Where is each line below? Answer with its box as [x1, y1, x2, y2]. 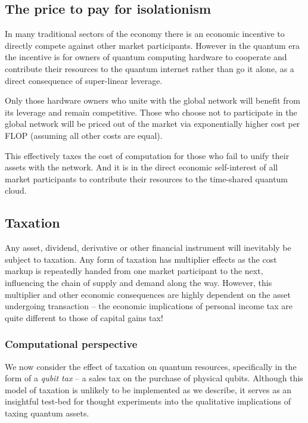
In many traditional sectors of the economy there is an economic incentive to [5, 27, 285, 40]
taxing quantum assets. [5, 406, 89, 419]
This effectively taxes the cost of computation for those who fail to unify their [5, 149, 290, 161]
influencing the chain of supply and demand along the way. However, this [5, 276, 272, 288]
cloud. [5, 184, 27, 197]
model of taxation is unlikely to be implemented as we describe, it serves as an [5, 383, 292, 396]
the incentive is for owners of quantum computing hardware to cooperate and [5, 51, 287, 63]
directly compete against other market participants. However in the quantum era [5, 39, 300, 51]
